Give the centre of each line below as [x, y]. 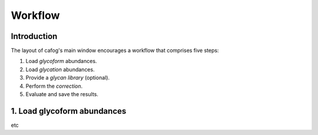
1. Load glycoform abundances [69, 111]
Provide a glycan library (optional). [68, 78]
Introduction [34, 36]
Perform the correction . [54, 86]
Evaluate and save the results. [62, 94]
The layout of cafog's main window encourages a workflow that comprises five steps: [115, 51]
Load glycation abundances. [60, 69]
